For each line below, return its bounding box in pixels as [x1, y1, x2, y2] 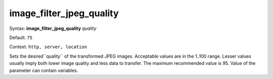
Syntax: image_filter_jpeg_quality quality [9, 25, 97, 31]
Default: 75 [9, 34, 33, 41]
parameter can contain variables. [9, 67, 78, 73]
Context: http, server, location [9, 44, 87, 50]
